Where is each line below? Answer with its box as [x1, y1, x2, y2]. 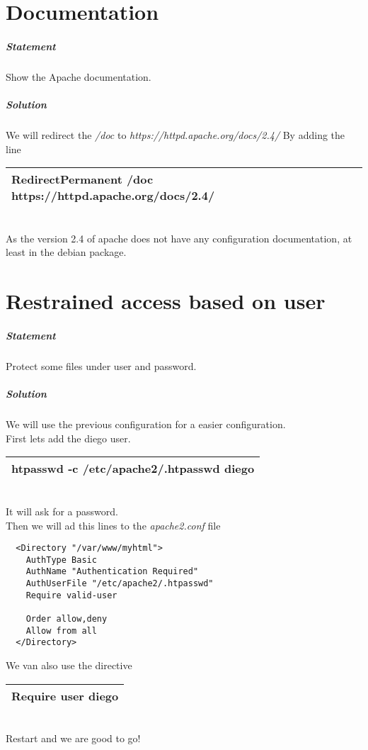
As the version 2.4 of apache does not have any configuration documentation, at [6, 230, 352, 245]
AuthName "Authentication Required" [25, 566, 199, 577]
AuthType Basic [25, 554, 97, 565]
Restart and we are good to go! [6, 731, 141, 746]
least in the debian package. [6, 245, 127, 259]
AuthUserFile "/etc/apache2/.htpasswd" [25, 578, 214, 589]
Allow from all [25, 625, 97, 636]
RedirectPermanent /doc [11, 171, 154, 188]
